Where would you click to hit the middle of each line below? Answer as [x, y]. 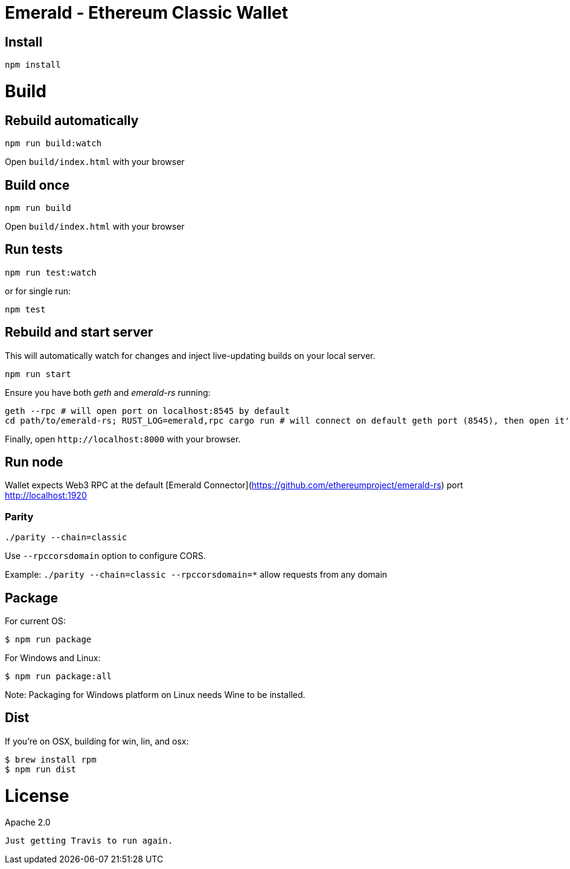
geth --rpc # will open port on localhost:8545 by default [148, 411]
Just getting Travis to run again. [89, 841]
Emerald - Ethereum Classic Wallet [146, 13]
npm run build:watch [53, 144]
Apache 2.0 [28, 822]
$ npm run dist [41, 769]
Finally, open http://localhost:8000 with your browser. [123, 439]
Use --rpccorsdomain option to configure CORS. [105, 556]
